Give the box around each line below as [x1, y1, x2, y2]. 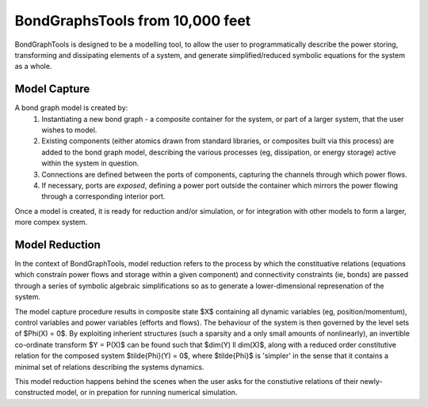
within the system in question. [41, 158, 139, 168]
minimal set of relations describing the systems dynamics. [14, 362, 204, 371]
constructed [14, 388, 55, 397]
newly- [360, 376, 383, 386]
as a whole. [14, 62, 52, 71]
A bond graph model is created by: [14, 103, 128, 112]
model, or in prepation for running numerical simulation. [55, 388, 238, 397]
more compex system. [14, 218, 88, 227]
